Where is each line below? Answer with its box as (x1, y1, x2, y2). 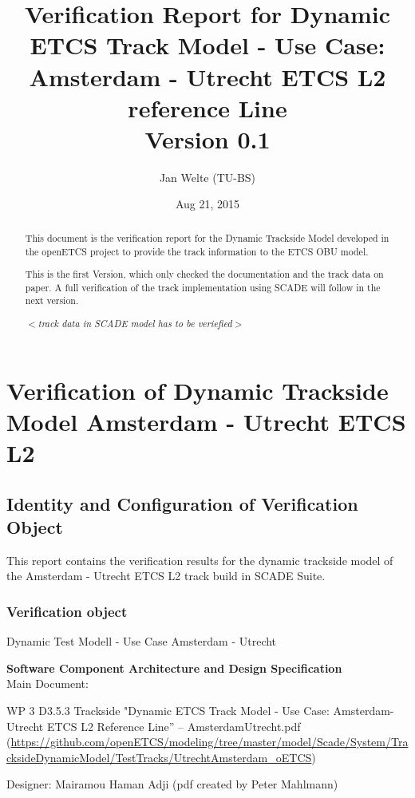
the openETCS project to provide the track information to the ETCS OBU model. (25, 244, 369, 258)
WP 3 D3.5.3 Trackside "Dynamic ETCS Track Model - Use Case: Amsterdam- (6, 701, 394, 718)
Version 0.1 (144, 122, 271, 155)
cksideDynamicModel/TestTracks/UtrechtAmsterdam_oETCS (6, 749, 312, 765)
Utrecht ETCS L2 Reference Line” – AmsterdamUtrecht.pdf (6, 717, 301, 734)
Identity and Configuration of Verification (6, 491, 358, 516)
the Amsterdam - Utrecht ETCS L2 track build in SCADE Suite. (6, 567, 326, 584)
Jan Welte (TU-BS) (159, 168, 256, 185)
